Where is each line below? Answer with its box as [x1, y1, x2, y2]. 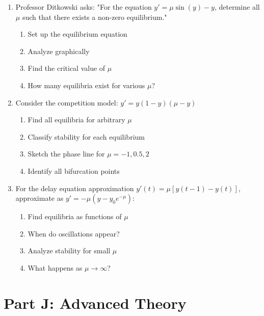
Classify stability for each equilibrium [28, 131, 145, 142]
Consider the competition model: [15, 97, 118, 108]
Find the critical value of [28, 63, 105, 73]
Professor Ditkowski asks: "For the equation [15, 2, 152, 12]
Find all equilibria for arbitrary [28, 114, 125, 125]
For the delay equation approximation [15, 182, 134, 193]
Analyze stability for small [28, 245, 111, 256]
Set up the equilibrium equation [28, 29, 127, 39]
